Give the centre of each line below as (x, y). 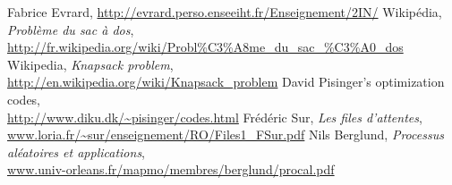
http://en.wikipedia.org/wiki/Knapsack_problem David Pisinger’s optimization (226, 82)
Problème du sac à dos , (71, 29)
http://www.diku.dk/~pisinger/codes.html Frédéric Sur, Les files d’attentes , (215, 117)
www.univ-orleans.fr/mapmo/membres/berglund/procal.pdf (171, 169)
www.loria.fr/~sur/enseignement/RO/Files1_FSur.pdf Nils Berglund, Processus (226, 135)
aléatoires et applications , (77, 151)
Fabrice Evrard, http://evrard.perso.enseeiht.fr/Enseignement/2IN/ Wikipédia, (225, 12)
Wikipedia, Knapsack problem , (90, 64)
